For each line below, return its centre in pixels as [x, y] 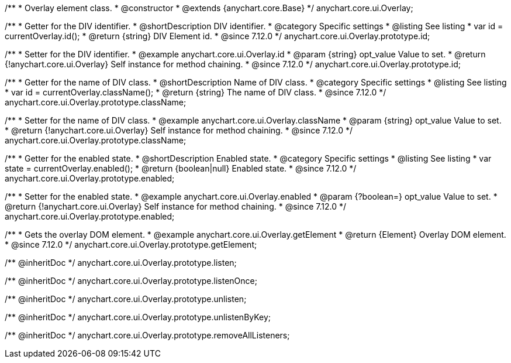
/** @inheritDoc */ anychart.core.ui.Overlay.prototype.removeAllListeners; [147, 335]
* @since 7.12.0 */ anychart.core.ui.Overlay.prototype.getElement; [131, 244]
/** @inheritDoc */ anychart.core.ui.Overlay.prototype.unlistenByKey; [138, 317]
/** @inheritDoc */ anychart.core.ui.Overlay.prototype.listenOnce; [131, 281]
